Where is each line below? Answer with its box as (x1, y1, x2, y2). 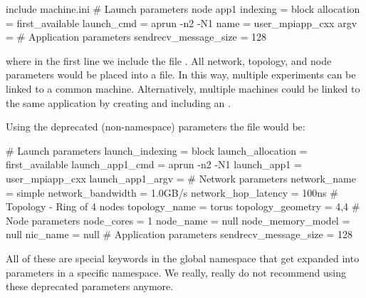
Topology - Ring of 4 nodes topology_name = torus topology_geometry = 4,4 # (6, 199, 360, 214)
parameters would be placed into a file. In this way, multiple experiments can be (6, 67, 356, 82)
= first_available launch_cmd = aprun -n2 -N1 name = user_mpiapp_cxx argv (6, 15, 357, 30)
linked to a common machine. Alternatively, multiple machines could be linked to (6, 81, 360, 96)
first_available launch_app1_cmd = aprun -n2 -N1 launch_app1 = (6, 157, 302, 172)
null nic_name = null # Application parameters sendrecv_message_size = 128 (6, 227, 352, 242)
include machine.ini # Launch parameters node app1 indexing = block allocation (6, 1, 360, 16)
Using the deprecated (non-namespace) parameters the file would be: (6, 119, 305, 134)
